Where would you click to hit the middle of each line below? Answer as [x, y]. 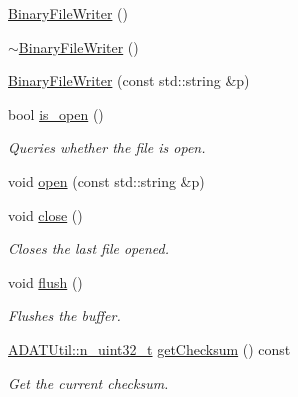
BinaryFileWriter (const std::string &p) [129, 80]
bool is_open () [56, 113]
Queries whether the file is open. [107, 147]
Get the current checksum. [88, 382]
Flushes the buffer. [64, 315]
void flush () [45, 281]
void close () [45, 214]
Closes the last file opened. [89, 248]
